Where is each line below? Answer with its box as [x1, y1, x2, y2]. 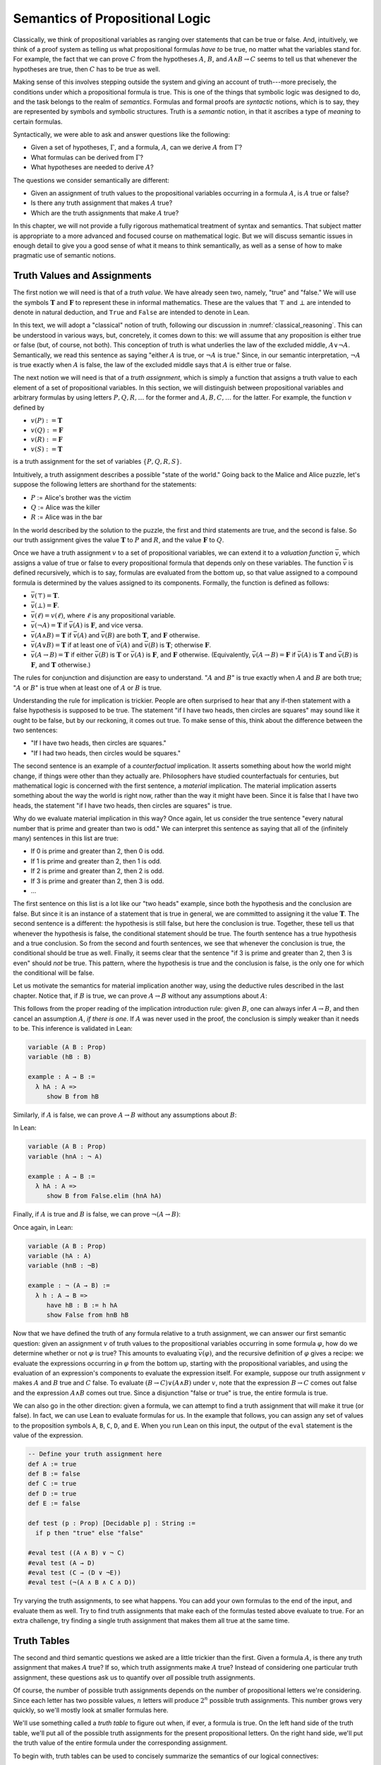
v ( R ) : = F [30, 436, 63, 444]
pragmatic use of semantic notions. [13, 251, 116, 260]
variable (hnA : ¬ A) [28, 1152, 103, 1161]
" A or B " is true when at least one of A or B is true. [13, 683, 162, 692]
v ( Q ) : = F [30, 426, 64, 434]
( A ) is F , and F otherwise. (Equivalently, [134, 650, 250, 659]
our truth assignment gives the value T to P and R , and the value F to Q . [13, 536, 224, 544]
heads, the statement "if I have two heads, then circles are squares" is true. [13, 801, 232, 810]
